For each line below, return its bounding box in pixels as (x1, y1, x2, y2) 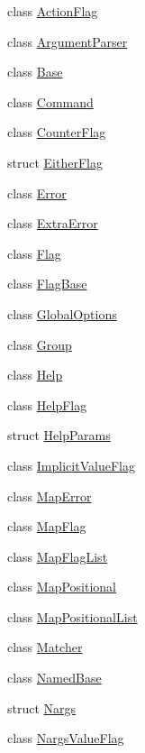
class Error (7, 183, 67, 202)
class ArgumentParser (7, 32, 128, 51)
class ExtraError (7, 214, 98, 233)
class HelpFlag (7, 395, 87, 414)
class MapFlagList (7, 546, 108, 565)
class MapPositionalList (7, 607, 138, 626)
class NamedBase (7, 668, 102, 687)
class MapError (7, 486, 92, 505)
